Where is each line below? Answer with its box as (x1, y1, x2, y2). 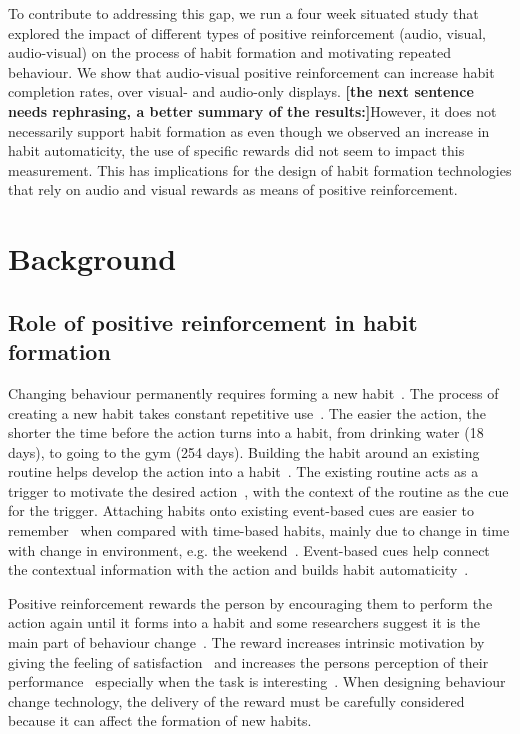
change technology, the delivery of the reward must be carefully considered (8, 690, 465, 711)
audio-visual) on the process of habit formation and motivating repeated (8, 42, 451, 63)
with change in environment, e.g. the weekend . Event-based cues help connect (8, 539, 490, 560)
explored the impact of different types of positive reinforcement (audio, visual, (8, 22, 486, 43)
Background (8, 238, 177, 279)
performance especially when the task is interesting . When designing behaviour (8, 671, 506, 692)
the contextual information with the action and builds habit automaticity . (8, 559, 469, 580)
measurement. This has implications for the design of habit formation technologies (8, 159, 512, 180)
